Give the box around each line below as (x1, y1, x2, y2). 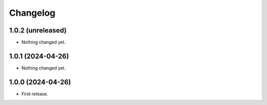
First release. (21, 91, 48, 97)
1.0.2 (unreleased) (9, 26, 67, 35)
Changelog (9, 7, 55, 18)
